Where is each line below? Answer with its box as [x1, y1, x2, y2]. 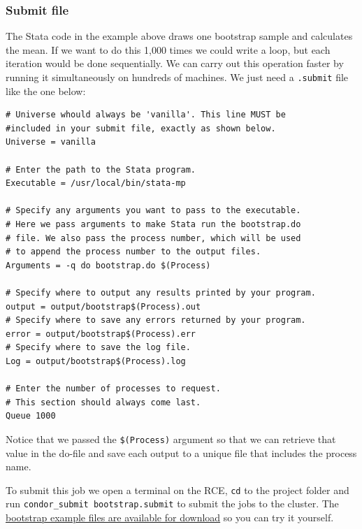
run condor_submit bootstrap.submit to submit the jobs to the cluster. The [6, 496, 339, 511]
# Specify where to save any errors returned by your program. [6, 315, 306, 326]
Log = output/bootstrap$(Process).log [6, 356, 186, 366]
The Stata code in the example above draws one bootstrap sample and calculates [6, 29, 353, 43]
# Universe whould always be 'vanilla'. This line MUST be [6, 110, 286, 120]
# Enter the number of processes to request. [6, 384, 221, 394]
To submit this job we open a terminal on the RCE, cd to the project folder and [6, 482, 349, 497]
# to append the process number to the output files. [6, 247, 261, 257]
